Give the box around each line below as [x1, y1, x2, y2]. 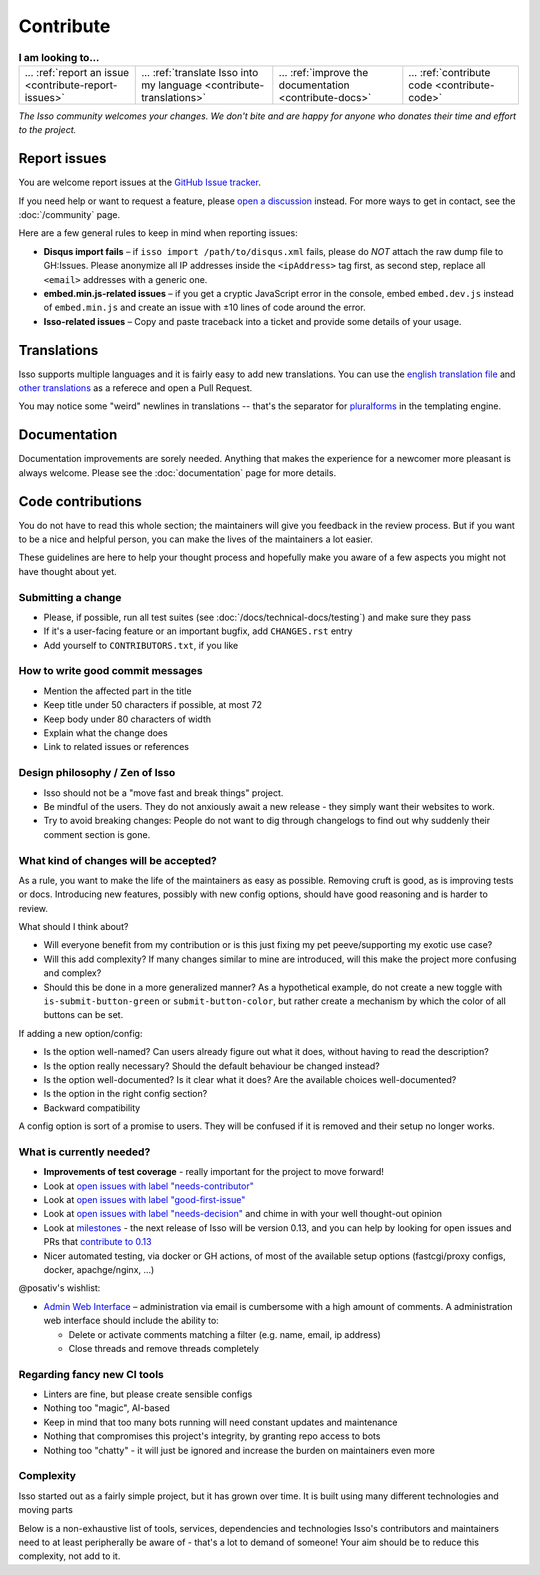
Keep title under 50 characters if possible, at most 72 [43, 699, 262, 711]
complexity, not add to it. [18, 1550, 121, 1562]
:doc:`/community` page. [18, 209, 120, 220]
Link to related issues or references [43, 741, 190, 753]
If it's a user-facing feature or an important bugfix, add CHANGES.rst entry [43, 625, 353, 637]
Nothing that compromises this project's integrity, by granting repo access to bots [43, 1430, 381, 1442]
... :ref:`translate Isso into [141, 65, 259, 79]
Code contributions [18, 493, 142, 510]
